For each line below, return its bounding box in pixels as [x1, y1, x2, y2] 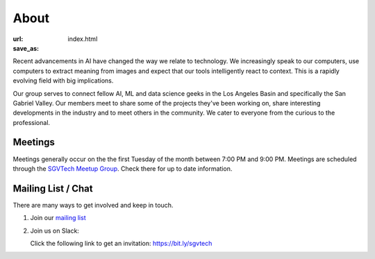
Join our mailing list [30, 214, 86, 222]
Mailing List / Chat [12, 183, 93, 194]
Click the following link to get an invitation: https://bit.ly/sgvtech [30, 240, 212, 248]
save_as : [12, 44, 40, 52]
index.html [67, 35, 98, 43]
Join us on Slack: [30, 226, 80, 235]
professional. [12, 118, 51, 126]
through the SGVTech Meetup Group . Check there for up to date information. [12, 164, 233, 173]
